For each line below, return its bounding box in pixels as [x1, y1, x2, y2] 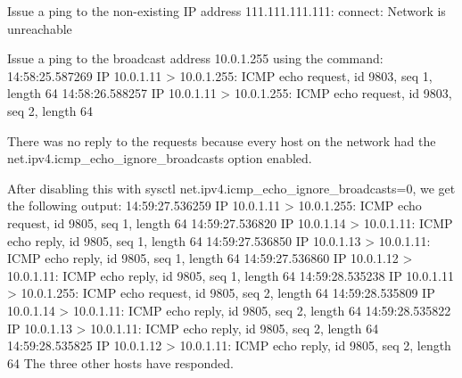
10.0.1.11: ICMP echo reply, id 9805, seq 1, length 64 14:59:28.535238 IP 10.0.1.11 [7, 266, 455, 284]
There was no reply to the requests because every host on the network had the [7, 131, 436, 150]
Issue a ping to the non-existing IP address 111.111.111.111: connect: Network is [7, 2, 446, 20]
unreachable [7, 19, 72, 37]
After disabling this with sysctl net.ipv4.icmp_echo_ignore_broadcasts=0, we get [7, 178, 456, 197]
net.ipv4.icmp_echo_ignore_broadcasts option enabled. [7, 149, 312, 168]
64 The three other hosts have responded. [7, 353, 234, 372]
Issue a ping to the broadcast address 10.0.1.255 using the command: [7, 49, 384, 68]
